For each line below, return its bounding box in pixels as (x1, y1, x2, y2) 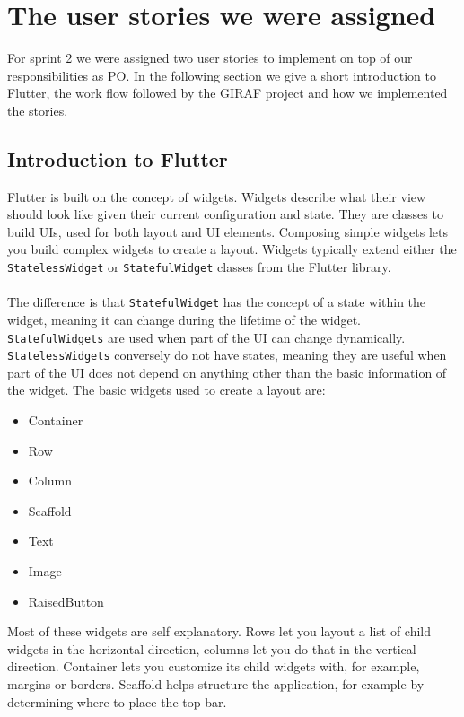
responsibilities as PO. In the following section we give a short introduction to (7, 66, 436, 84)
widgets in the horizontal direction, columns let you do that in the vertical (7, 639, 416, 658)
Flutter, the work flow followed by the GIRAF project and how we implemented (7, 83, 448, 102)
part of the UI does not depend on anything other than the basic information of (7, 363, 447, 381)
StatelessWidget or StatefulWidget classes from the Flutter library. (7, 258, 391, 276)
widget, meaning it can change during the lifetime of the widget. (7, 310, 361, 328)
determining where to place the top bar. (7, 692, 227, 711)
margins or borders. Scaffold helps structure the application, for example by (7, 675, 425, 694)
